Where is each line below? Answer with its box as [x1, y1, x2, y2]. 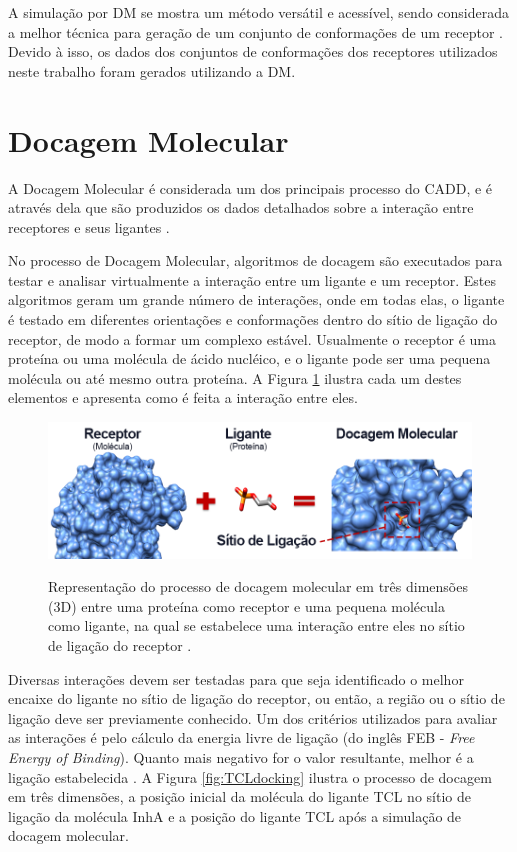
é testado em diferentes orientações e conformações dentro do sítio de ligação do [8, 309, 498, 330]
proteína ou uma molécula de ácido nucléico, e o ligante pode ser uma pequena [8, 348, 491, 369]
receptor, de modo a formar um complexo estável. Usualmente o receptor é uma [8, 328, 496, 349]
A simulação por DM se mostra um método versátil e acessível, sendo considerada [8, 2, 510, 22]
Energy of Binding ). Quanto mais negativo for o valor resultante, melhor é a [8, 746, 474, 767]
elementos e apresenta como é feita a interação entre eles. [8, 387, 358, 408]
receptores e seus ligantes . [8, 216, 170, 237]
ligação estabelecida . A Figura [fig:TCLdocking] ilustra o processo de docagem [8, 766, 492, 787]
